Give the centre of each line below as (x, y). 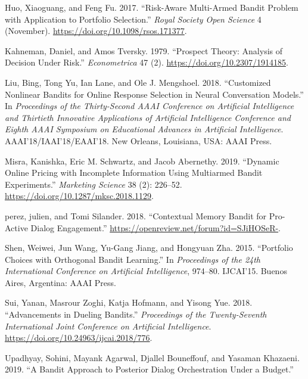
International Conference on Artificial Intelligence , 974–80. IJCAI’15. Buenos (146, 271)
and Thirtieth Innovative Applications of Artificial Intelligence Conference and (148, 117)
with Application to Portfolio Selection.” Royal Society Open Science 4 (133, 19)
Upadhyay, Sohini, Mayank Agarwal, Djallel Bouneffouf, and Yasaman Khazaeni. (152, 357)
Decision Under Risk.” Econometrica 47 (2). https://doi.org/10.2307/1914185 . (147, 62)
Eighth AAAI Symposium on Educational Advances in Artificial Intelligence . (144, 129)
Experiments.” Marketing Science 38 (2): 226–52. (94, 184)
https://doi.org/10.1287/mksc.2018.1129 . (79, 196)
